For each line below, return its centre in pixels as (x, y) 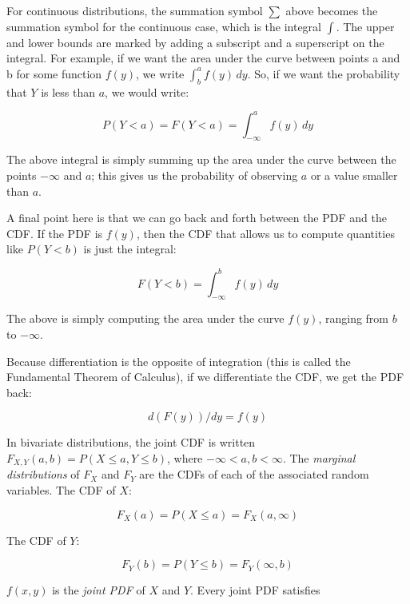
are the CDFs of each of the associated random (254, 474)
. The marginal (319, 457)
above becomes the (332, 10)
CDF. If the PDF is (55, 233)
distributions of (43, 474)
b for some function (54, 73)
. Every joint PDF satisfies (255, 590)
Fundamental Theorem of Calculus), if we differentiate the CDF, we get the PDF (205, 377)
